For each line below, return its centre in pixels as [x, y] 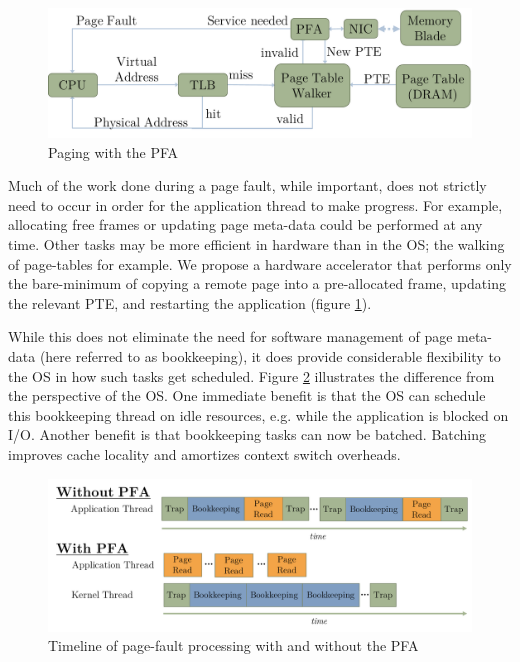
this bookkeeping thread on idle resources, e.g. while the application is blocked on [258, 414]
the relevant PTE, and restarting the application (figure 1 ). [190, 302]
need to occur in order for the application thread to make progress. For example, [255, 204]
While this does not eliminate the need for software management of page [230, 336]
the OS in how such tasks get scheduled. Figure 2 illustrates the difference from [251, 375]
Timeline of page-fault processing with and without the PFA [233, 645]
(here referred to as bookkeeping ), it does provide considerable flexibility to [270, 355]
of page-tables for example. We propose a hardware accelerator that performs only [260, 263]
